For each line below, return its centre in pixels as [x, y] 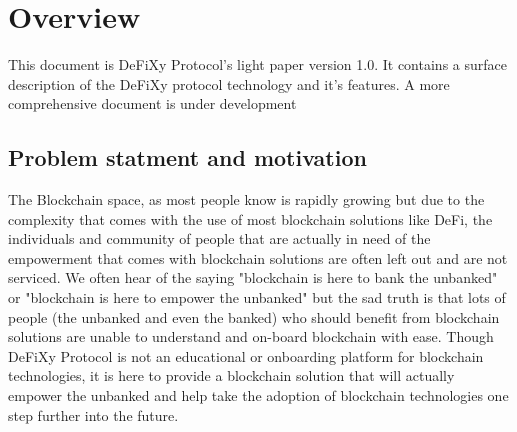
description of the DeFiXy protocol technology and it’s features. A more [229, 83]
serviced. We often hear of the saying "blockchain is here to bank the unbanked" [253, 277]
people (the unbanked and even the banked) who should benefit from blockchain [254, 316]
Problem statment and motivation [187, 157]
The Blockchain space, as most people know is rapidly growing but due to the [246, 199]
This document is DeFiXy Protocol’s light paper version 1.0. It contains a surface [257, 64]
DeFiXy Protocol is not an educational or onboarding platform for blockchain [246, 355]
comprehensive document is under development [152, 103]
